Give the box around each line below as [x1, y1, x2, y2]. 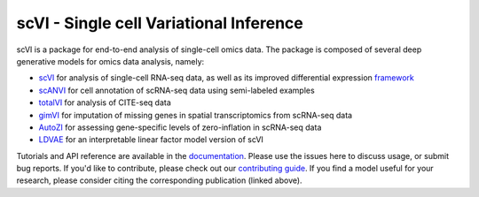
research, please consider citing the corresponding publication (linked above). [16, 175, 302, 186]
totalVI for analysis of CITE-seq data [38, 97, 172, 108]
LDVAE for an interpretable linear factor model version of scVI [38, 134, 263, 145]
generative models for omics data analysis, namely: [16, 56, 205, 66]
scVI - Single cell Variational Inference [16, 13, 303, 33]
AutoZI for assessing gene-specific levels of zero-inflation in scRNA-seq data [38, 122, 322, 133]
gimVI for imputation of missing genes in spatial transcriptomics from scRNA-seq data [38, 110, 353, 120]
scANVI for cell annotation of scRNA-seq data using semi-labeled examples [38, 85, 315, 95]
